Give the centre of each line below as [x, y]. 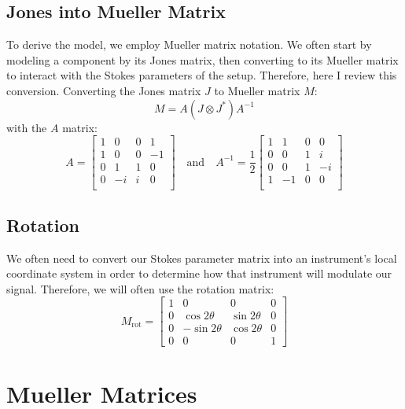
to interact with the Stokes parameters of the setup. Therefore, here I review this [202, 75]
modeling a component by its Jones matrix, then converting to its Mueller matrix [202, 59]
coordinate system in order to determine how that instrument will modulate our [199, 273]
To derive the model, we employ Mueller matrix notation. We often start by [189, 44]
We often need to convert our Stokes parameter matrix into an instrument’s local [202, 258]
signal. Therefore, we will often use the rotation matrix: [140, 288]
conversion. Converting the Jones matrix [104, 90]
